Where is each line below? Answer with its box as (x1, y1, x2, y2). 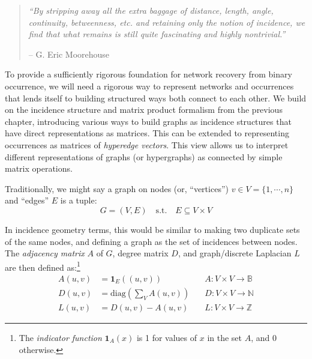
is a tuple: (60, 194, 97, 207)
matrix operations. (5, 162, 73, 175)
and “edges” (5, 194, 49, 207)
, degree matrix (112, 247, 169, 259)
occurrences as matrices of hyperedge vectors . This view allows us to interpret (5, 138, 289, 151)
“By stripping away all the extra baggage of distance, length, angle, (28, 4, 274, 16)
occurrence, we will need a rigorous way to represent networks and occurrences (5, 79, 294, 92)
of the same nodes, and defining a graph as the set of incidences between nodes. (5, 235, 298, 247)
